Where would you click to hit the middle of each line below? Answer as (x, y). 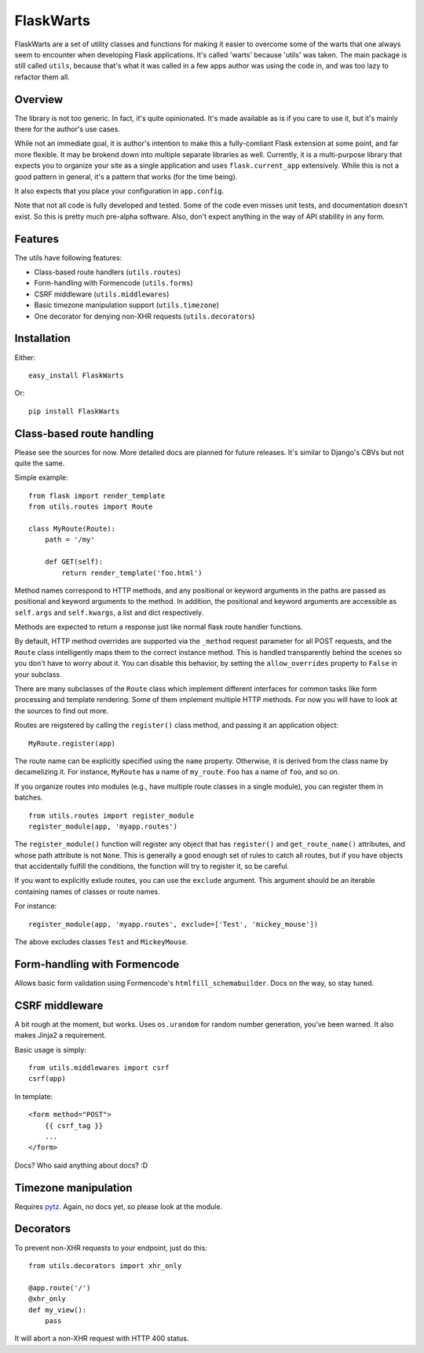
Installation (42, 338)
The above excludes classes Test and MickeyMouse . (101, 942)
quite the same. (40, 463)
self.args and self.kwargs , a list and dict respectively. (109, 612)
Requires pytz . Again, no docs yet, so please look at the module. (119, 1206)
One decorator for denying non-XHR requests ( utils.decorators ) (144, 316)
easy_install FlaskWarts (76, 375)
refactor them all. (42, 77)
